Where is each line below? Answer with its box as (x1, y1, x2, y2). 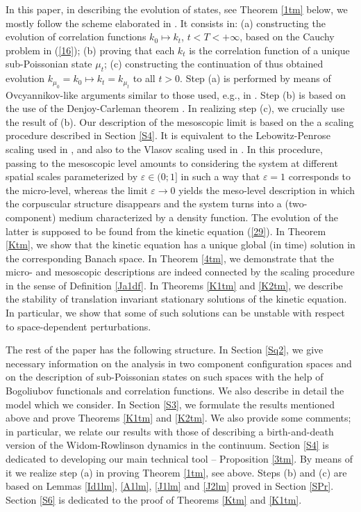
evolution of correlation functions (6, 29, 146, 44)
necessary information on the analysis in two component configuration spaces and (6, 355, 352, 370)
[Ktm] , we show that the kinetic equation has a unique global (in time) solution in (6, 237, 355, 252)
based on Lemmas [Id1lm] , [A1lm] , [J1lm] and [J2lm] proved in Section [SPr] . (6, 479, 334, 493)
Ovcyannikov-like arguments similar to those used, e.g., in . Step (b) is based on (6, 87, 346, 102)
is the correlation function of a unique (189, 42, 350, 57)
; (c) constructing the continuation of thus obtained (104, 56, 324, 71)
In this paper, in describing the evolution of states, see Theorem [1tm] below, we (6, 2, 348, 16)
